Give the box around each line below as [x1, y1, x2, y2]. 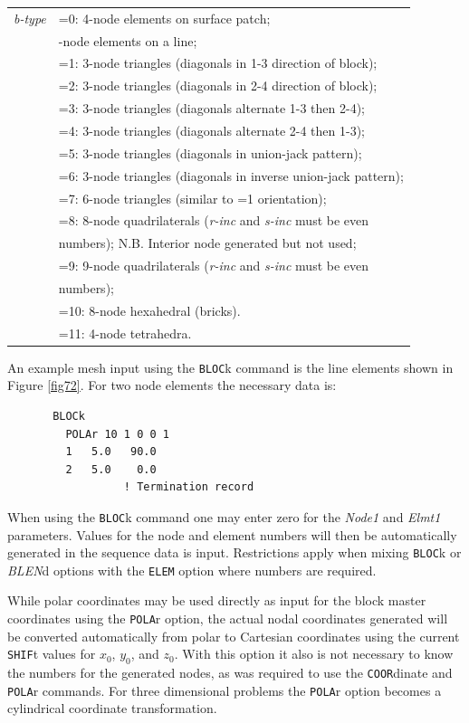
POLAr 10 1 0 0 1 [65, 427, 169, 441]
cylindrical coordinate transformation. [7, 699, 217, 718]
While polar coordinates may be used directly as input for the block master [7, 591, 426, 610]
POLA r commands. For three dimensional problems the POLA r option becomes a [7, 680, 442, 699]
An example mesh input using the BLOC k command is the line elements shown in [7, 357, 454, 376]
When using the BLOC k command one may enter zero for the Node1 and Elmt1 [7, 507, 441, 526]
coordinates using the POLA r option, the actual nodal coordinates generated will [7, 609, 448, 628]
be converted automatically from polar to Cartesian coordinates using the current [7, 626, 460, 645]
